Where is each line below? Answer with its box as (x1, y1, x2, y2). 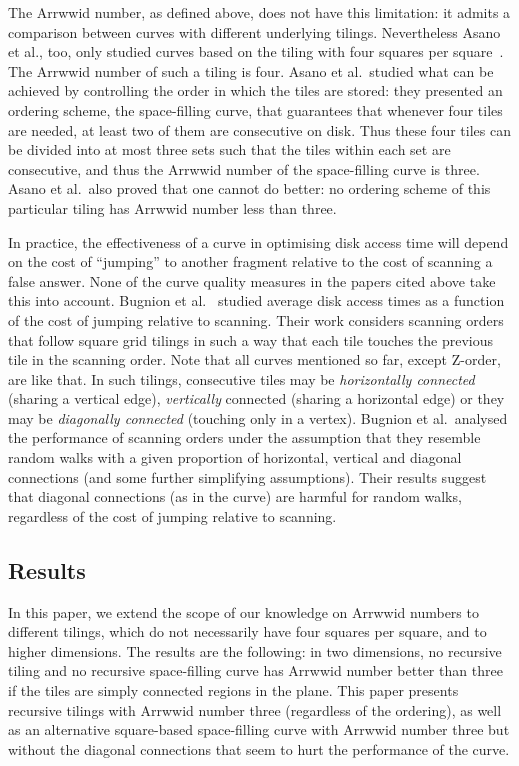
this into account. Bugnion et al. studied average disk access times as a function (8, 290, 505, 311)
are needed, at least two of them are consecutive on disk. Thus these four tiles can (8, 119, 511, 140)
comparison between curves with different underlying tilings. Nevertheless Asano (8, 21, 501, 42)
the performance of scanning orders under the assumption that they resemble (8, 427, 481, 448)
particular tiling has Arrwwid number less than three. (8, 197, 337, 218)
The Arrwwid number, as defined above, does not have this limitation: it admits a (8, 2, 511, 22)
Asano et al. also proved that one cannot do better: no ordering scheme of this (8, 178, 491, 199)
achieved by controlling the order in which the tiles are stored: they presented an (8, 80, 503, 101)
